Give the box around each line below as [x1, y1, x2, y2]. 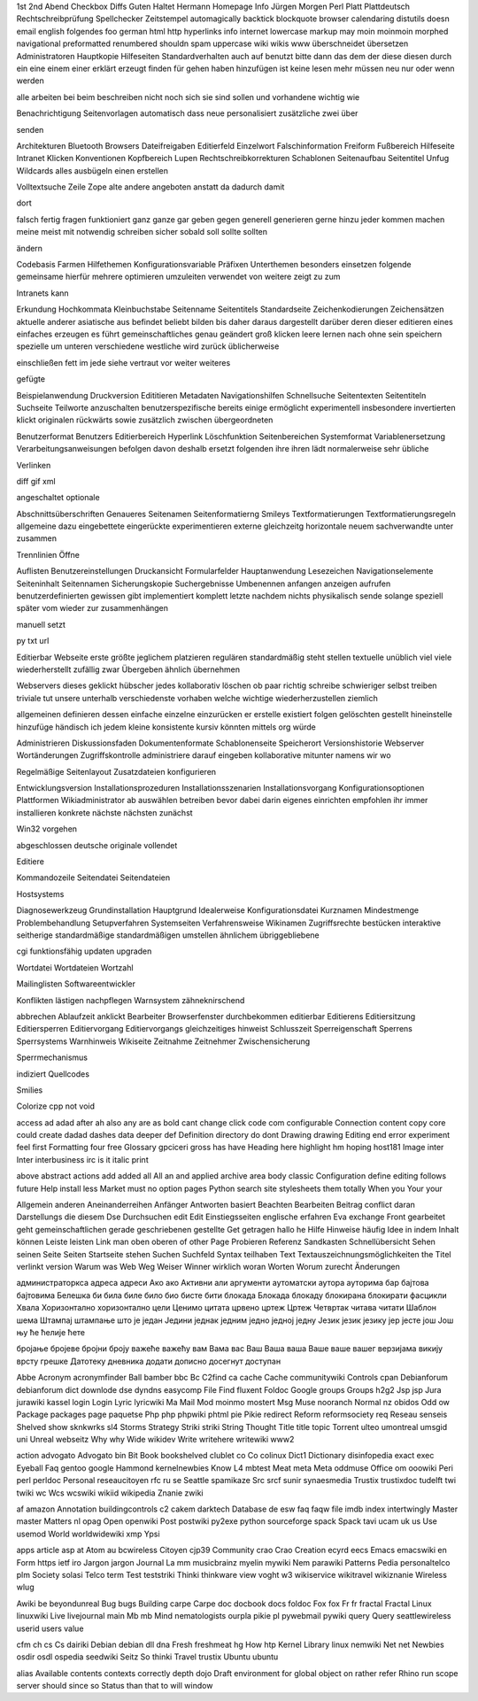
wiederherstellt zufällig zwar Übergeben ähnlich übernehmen [16, 664, 241, 675]
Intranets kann [16, 288, 70, 298]
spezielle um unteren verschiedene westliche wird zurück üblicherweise [16, 341, 280, 352]
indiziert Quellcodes [16, 1068, 90, 1079]
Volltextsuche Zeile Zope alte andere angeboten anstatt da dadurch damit [16, 182, 285, 192]
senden [16, 124, 44, 135]
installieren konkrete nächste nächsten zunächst [16, 807, 194, 818]
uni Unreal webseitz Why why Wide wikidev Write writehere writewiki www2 [16, 1434, 295, 1445]
